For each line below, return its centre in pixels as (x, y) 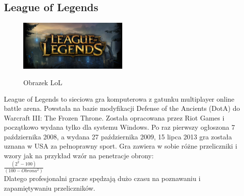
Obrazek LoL (43, 82)
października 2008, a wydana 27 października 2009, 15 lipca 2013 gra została (118, 136)
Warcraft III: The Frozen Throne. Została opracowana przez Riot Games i (114, 117)
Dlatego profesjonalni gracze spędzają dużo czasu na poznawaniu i (102, 178)
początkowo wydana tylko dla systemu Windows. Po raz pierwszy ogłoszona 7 (120, 127)
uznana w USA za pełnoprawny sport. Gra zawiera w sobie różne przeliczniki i (121, 146)
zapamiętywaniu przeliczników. (50, 188)
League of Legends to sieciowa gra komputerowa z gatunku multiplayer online (119, 98)
